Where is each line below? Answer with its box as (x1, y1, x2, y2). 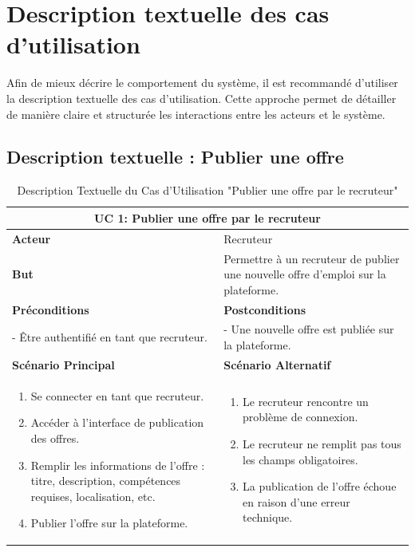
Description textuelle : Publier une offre (6, 144, 344, 169)
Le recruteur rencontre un (243, 392, 369, 409)
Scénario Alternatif (223, 356, 331, 373)
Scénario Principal (12, 356, 115, 373)
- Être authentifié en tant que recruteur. (12, 329, 207, 345)
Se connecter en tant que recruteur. (30, 387, 204, 404)
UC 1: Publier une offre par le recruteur (94, 209, 321, 226)
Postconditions (223, 301, 306, 317)
